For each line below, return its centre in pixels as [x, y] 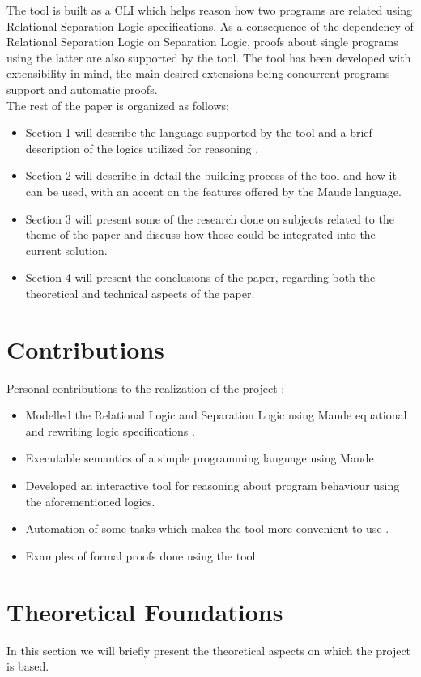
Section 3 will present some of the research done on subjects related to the [210, 218]
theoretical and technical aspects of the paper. [140, 293]
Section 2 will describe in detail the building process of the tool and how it [211, 175]
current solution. [66, 250]
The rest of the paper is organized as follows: [118, 105]
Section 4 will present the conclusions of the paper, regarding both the [200, 277]
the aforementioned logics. [90, 501]
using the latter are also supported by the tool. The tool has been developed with [209, 57]
